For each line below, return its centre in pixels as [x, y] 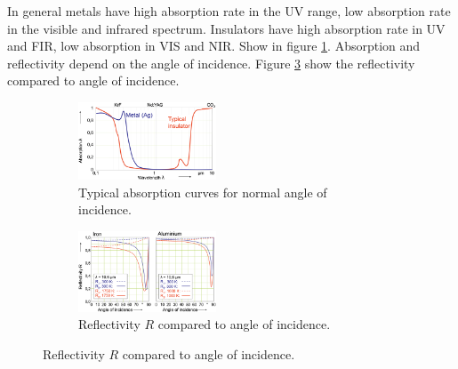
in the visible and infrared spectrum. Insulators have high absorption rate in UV [226, 28]
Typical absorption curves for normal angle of [203, 192]
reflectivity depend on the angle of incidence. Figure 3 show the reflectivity [211, 63]
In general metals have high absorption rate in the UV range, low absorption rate [229, 11]
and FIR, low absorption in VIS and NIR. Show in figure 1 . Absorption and [214, 46]
